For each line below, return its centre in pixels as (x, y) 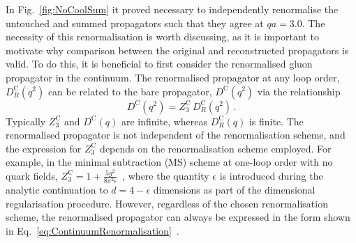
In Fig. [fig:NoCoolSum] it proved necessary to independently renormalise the (172, 9)
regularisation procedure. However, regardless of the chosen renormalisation (167, 203)
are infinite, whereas (165, 121)
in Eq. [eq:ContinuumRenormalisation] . (92, 230)
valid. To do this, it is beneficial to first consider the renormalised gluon (159, 64)
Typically (26, 121)
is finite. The (276, 121)
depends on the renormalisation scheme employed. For (216, 148)
